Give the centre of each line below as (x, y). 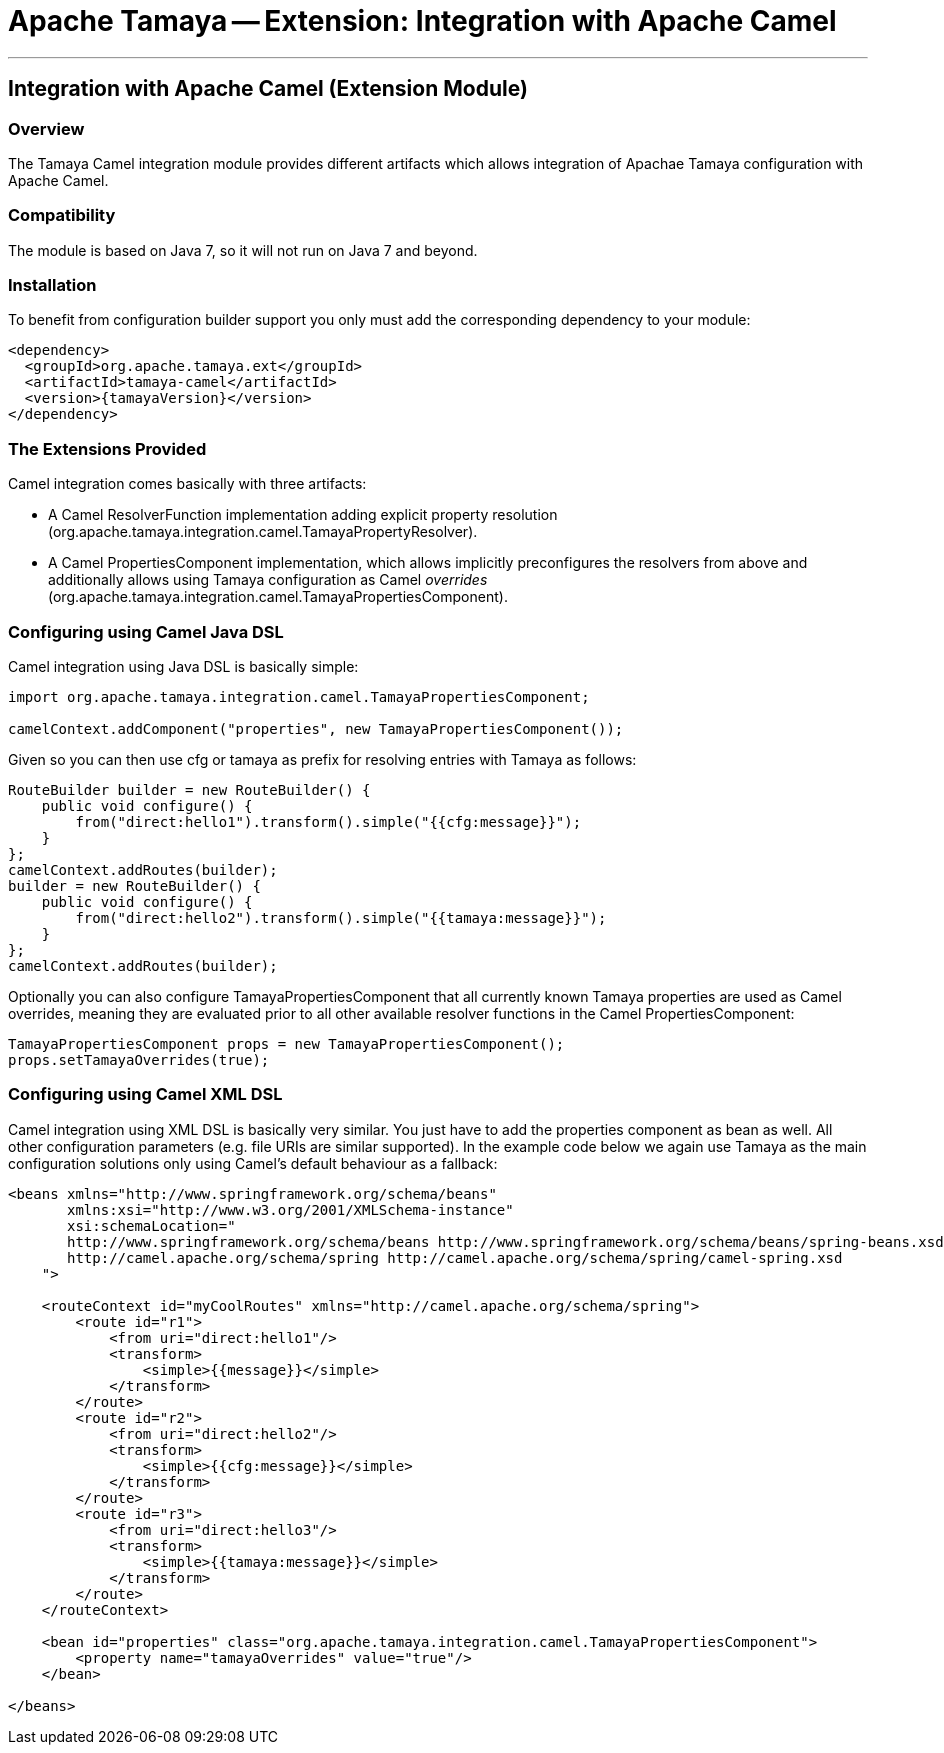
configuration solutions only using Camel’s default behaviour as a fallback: (253, 1163)
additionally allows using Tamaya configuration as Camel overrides (268, 580)
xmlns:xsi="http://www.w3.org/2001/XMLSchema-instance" (290, 1209)
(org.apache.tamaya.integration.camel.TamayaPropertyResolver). (263, 532)
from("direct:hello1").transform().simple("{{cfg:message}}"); (328, 821)
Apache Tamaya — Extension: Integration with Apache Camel (422, 21)
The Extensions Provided (107, 448)
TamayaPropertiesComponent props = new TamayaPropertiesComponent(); (286, 1043)
